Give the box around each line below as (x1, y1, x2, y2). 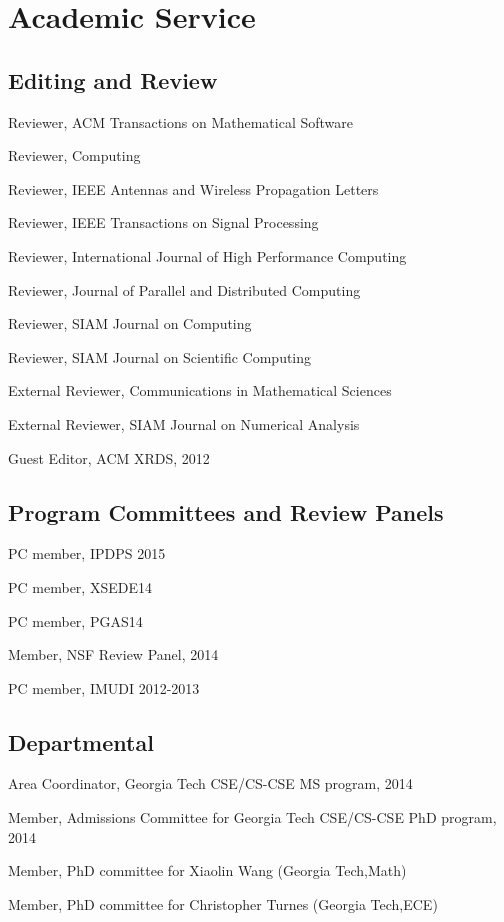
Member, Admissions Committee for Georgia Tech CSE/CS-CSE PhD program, (8, 807, 497, 828)
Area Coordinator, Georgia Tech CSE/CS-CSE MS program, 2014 (8, 773, 413, 794)
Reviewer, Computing (8, 145, 141, 166)
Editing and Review (8, 64, 218, 95)
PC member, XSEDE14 (8, 576, 152, 597)
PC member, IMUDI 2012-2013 (8, 677, 200, 698)
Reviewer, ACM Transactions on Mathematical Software (8, 111, 354, 132)
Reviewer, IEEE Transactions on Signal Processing (8, 212, 319, 233)
